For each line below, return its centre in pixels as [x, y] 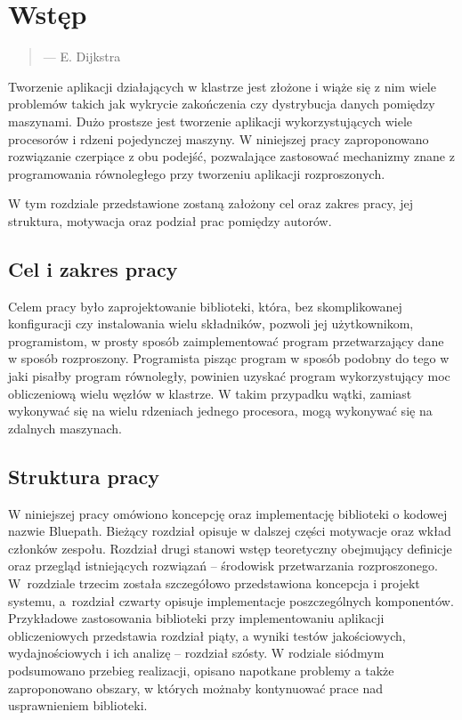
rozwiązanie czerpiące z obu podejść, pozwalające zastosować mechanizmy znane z [231, 156]
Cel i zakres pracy [93, 268]
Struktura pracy [84, 476]
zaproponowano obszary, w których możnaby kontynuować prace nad [196, 688]
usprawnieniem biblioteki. [78, 705]
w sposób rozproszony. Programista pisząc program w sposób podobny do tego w [229, 358]
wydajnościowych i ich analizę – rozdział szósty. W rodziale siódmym [196, 653]
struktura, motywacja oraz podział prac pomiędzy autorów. [170, 220]
